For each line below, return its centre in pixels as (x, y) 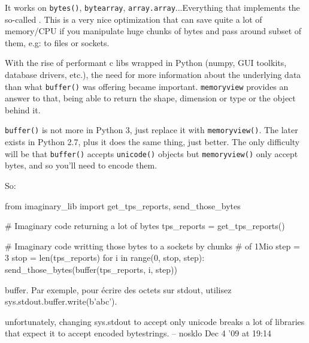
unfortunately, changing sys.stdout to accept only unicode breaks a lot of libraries (155, 321)
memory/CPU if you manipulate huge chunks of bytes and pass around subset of (153, 31)
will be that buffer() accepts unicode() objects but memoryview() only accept (152, 153)
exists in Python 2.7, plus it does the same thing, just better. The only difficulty (152, 142)
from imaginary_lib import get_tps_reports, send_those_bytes (123, 205)
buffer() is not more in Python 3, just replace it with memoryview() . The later (152, 130)
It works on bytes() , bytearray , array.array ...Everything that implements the (152, 7)
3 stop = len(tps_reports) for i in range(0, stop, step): (105, 258)
